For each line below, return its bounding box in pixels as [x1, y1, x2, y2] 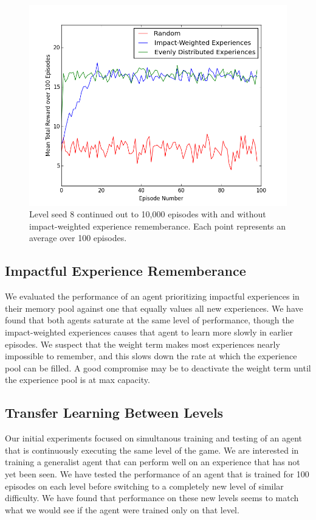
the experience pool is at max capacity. [5, 373, 150, 386]
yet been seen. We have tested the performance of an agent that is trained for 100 [5, 467, 309, 480]
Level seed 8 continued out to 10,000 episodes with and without [29, 208, 266, 220]
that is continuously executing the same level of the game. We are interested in [5, 443, 299, 456]
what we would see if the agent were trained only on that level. [5, 503, 239, 516]
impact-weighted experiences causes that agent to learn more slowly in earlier [5, 326, 293, 339]
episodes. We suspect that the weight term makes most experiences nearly [5, 337, 280, 350]
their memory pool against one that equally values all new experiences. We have [5, 301, 303, 314]
